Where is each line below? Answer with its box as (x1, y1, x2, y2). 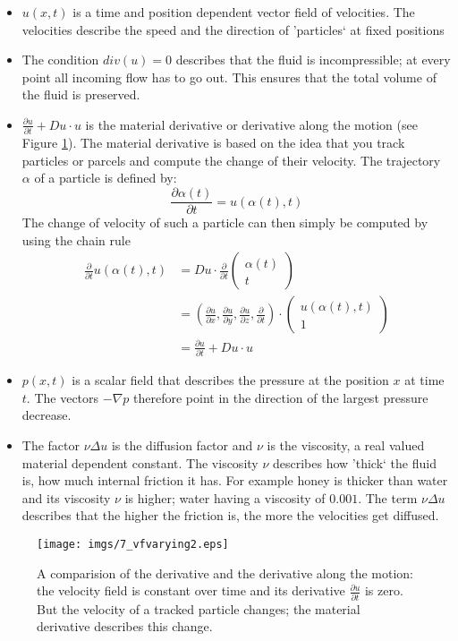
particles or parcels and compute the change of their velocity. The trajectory (21, 150, 441, 169)
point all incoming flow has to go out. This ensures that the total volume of (21, 67, 437, 86)
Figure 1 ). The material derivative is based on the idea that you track (21, 133, 405, 152)
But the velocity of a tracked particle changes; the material (37, 599, 360, 618)
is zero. (364, 581, 403, 600)
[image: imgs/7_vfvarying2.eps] (37, 537, 229, 551)
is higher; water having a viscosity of (124, 488, 326, 507)
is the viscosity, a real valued (267, 436, 425, 455)
